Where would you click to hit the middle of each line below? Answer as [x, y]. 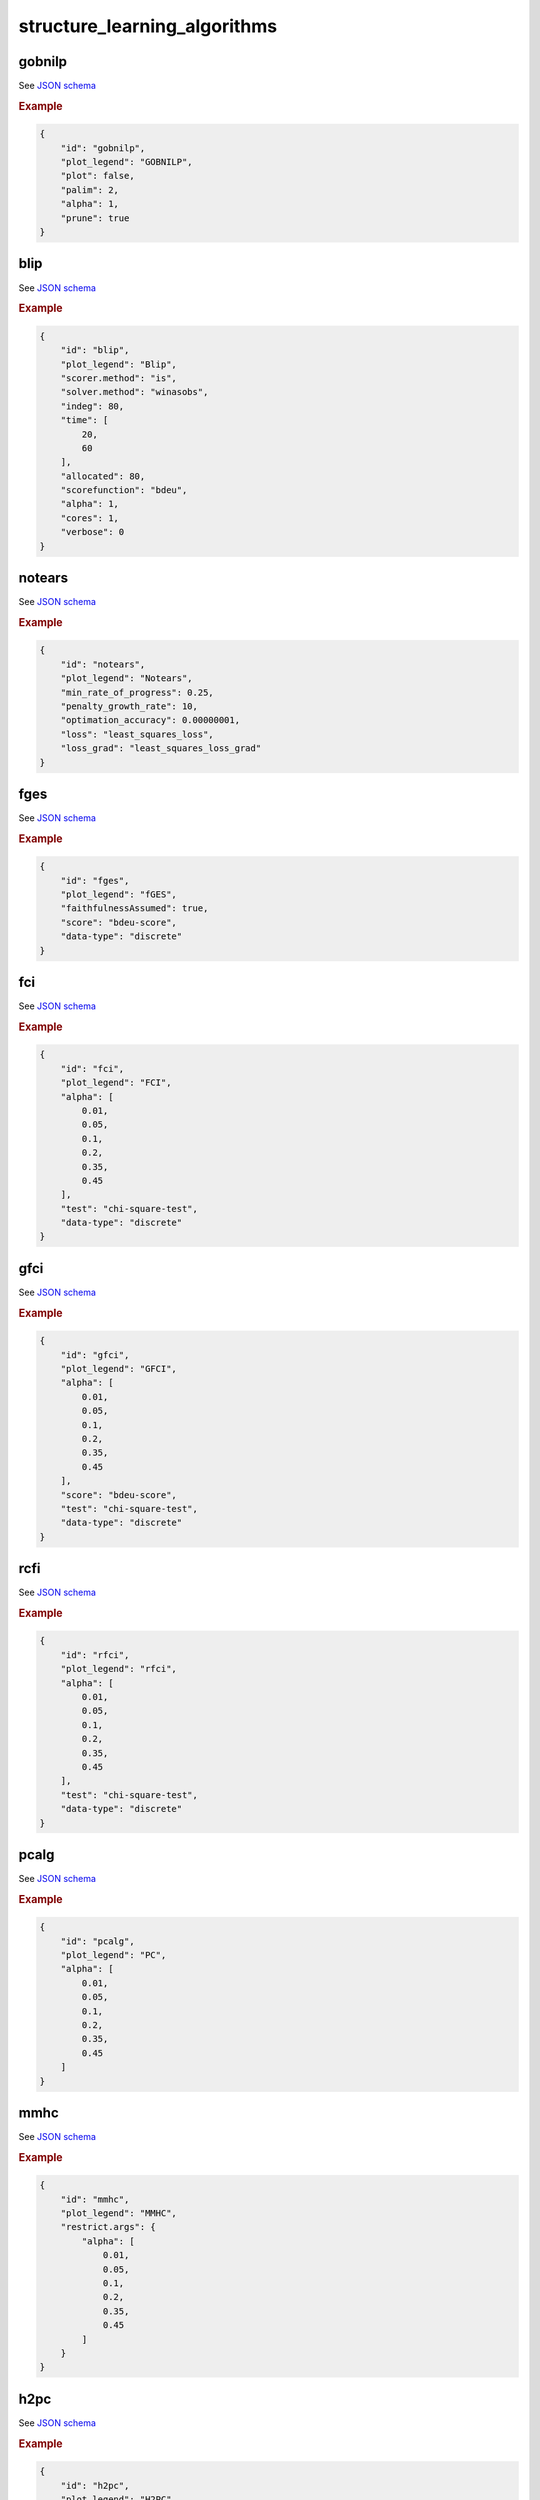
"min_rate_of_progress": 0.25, [137, 692]
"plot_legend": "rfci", [118, 1669]
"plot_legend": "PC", [113, 1955]
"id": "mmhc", [95, 2199]
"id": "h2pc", [95, 2485]
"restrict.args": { [108, 2227]
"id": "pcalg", [97, 1941]
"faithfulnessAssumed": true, [134, 908]
